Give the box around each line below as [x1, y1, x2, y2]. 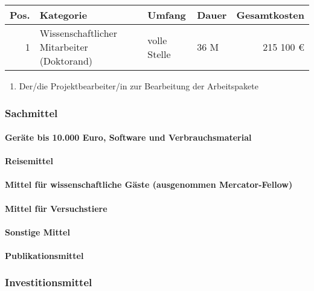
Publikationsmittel [5, 249, 84, 261]
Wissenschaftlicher [39, 26, 117, 40]
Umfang [147, 8, 186, 22]
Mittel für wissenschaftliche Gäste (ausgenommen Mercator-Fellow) [5, 178, 293, 191]
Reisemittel [5, 155, 53, 167]
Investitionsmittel [5, 275, 92, 290]
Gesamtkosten [236, 8, 304, 22]
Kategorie [39, 8, 88, 22]
